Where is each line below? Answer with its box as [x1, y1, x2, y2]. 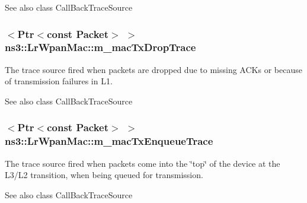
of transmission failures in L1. [5, 75, 113, 87]
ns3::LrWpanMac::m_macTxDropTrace [5, 40, 196, 55]
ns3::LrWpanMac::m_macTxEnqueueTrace [5, 134, 213, 148]
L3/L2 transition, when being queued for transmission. [5, 169, 203, 181]
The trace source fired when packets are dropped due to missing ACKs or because [5, 63, 302, 75]
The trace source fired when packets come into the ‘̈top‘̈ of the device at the [5, 157, 280, 169]
